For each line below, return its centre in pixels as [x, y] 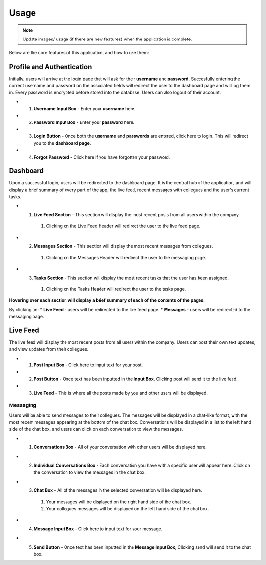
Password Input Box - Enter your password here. [84, 122]
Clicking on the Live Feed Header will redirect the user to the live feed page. [123, 226]
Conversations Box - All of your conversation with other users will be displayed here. [120, 447]
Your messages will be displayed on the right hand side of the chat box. [119, 502]
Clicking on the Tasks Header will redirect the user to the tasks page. [116, 289]
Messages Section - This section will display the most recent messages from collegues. [123, 246]
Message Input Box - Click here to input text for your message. [98, 529]
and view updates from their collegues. [49, 349]
